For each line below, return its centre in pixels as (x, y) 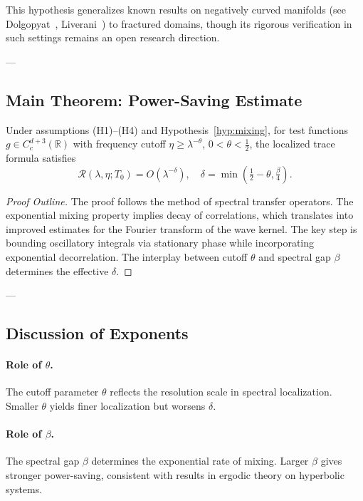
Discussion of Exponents (97, 333)
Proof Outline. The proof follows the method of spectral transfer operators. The (180, 201)
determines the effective (57, 270)
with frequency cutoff (119, 144)
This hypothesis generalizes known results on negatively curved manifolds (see (176, 9)
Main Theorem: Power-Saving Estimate (154, 99)
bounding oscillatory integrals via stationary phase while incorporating (160, 243)
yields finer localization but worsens (127, 405)
